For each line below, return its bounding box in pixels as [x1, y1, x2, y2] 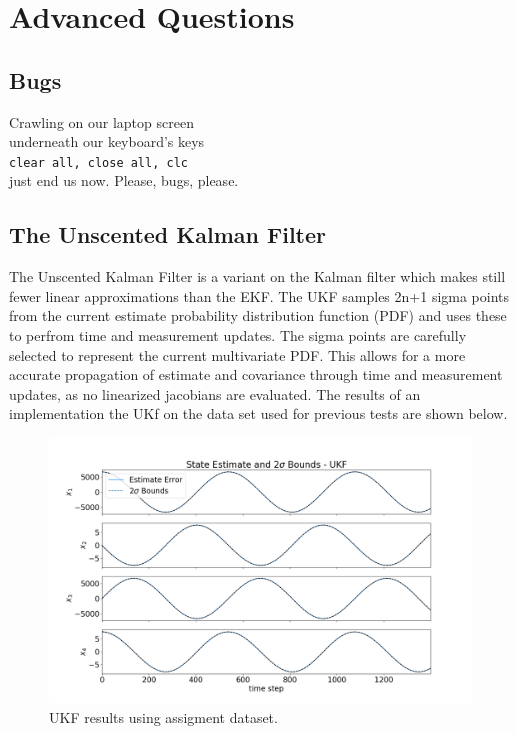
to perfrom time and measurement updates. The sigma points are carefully [9, 325, 467, 345]
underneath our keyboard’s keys [9, 131, 205, 152]
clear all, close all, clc [9, 155, 188, 170]
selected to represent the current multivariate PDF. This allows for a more [9, 344, 466, 365]
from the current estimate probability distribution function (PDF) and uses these [9, 305, 507, 326]
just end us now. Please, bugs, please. [9, 170, 239, 191]
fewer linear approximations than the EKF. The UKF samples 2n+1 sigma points [9, 285, 510, 306]
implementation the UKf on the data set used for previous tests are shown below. [9, 403, 508, 424]
